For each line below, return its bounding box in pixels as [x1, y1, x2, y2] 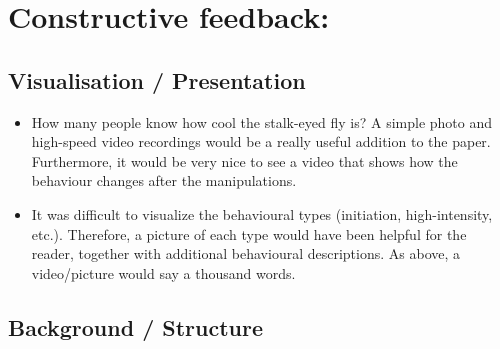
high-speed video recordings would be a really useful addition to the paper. [31, 131, 491, 152]
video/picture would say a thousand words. [31, 262, 296, 283]
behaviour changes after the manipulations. [31, 170, 297, 191]
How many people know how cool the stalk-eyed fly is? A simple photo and [31, 111, 493, 132]
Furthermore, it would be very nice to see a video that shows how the [31, 150, 458, 171]
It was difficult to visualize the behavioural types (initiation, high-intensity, [31, 203, 493, 224]
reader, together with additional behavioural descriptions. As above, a [31, 243, 461, 264]
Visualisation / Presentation [8, 64, 306, 95]
